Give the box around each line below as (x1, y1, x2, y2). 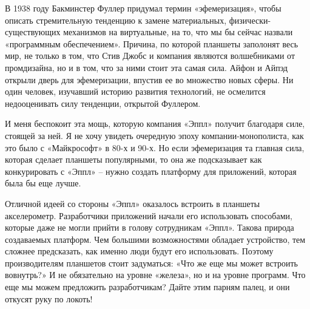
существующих (5, 25, 61, 38)
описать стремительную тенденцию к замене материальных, (5, 13, 227, 26)
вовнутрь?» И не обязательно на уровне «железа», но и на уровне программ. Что (5, 268, 306, 281)
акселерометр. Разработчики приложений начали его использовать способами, (5, 209, 292, 222)
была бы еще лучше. (5, 177, 81, 189)
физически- (229, 13, 271, 26)
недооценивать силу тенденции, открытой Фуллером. (5, 97, 201, 109)
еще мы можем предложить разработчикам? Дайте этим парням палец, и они (5, 280, 290, 293)
